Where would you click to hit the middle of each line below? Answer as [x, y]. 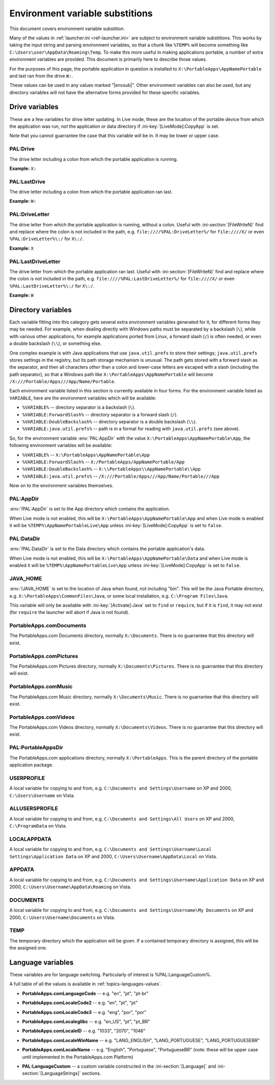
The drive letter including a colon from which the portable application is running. [94, 159]
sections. [91, 1073]
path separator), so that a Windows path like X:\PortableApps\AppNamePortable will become [111, 374]
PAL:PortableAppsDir [36, 747]
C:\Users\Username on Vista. [42, 795]
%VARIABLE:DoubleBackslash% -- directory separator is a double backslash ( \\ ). [109, 422]
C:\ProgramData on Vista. [38, 826]
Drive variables [34, 107]
